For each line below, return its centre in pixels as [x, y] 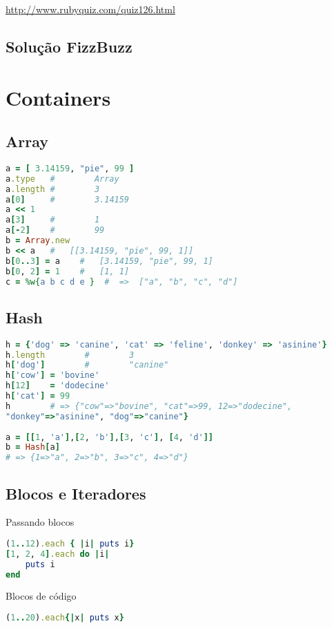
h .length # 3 [70, 355]
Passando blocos [40, 522]
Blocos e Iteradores [76, 493]
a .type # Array [62, 179]
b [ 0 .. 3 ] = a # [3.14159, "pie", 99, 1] [109, 261]
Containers [58, 97]
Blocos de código [41, 596]
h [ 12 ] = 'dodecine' [58, 386]
